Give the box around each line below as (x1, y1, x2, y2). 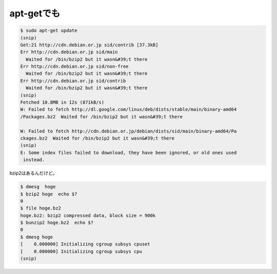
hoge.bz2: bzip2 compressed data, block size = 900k (20, 212, 156, 218)
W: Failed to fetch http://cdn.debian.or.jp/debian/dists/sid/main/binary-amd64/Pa (20, 128, 237, 134)
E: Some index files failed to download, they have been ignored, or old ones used (20, 149, 237, 155)
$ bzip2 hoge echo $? (20, 191, 77, 197)
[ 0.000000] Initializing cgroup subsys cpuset (20, 241, 151, 247)
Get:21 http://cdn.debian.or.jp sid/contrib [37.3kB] (20, 42, 159, 48)
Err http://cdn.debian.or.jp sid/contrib (20, 77, 126, 84)
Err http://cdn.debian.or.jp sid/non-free (20, 64, 129, 69)
